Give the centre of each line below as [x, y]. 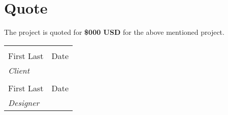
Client [19, 70]
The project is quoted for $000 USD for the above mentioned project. [114, 32]
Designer [24, 102]
